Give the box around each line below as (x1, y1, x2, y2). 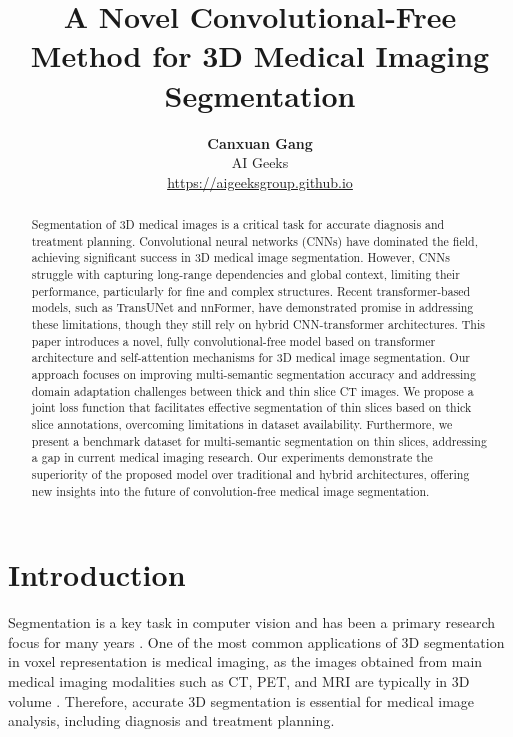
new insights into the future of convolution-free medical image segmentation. (31, 482, 430, 499)
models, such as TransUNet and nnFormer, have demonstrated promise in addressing (31, 299, 474, 316)
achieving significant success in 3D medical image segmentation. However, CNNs (31, 249, 450, 266)
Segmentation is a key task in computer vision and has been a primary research (8, 612, 496, 633)
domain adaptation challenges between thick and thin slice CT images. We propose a (31, 382, 474, 399)
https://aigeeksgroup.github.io (167, 171, 353, 192)
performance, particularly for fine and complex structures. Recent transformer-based (31, 282, 471, 299)
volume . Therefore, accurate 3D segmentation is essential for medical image (8, 690, 475, 711)
